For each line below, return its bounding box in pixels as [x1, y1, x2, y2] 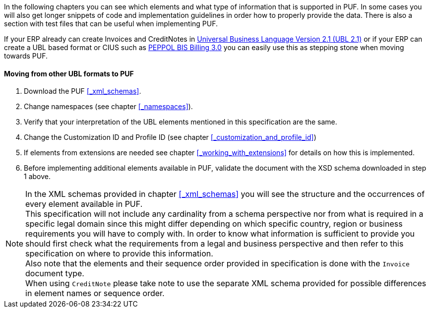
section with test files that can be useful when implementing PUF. [4, 19, 218, 28]
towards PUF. [4, 52, 48, 60]
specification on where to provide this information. [25, 249, 213, 259]
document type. [25, 268, 84, 279]
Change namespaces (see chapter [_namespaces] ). [24, 102, 193, 111]
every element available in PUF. [25, 199, 143, 209]
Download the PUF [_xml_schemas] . [24, 87, 141, 96]
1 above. [24, 172, 51, 181]
